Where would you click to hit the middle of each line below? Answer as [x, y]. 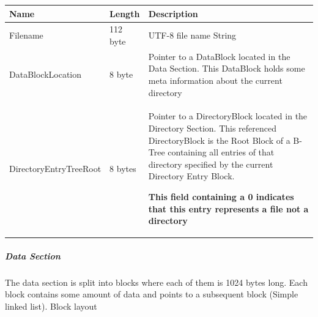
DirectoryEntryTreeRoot [55, 168]
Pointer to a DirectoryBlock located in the [228, 116]
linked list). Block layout [51, 306]
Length [125, 13]
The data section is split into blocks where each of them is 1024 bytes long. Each [156, 282]
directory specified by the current [211, 164]
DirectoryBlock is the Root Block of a [219, 140]
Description [173, 13]
